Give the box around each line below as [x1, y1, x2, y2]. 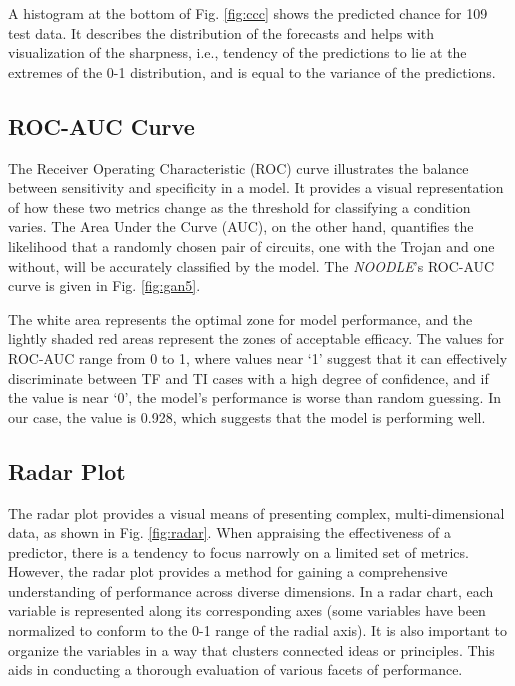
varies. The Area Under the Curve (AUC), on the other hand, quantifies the [8, 216, 474, 237]
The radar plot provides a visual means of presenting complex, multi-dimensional [8, 502, 505, 523]
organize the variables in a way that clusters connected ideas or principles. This [8, 639, 495, 660]
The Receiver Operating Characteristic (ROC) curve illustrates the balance [8, 157, 469, 178]
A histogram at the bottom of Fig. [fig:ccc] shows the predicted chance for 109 [8, 3, 488, 23]
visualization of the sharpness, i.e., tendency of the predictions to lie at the [8, 42, 467, 63]
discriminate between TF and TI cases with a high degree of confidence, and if [8, 367, 489, 388]
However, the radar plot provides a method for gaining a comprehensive [8, 561, 448, 582]
